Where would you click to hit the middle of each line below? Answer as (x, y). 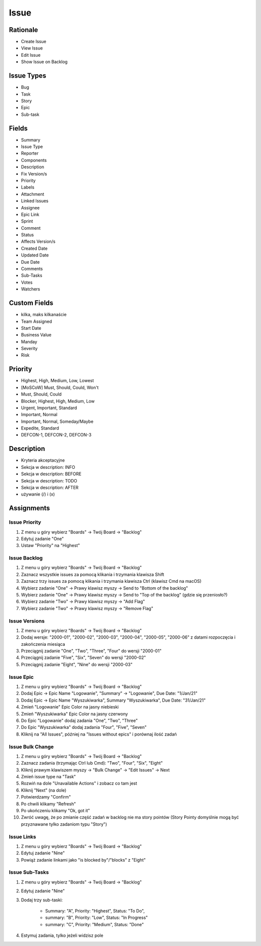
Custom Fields (31, 303)
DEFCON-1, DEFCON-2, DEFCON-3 (56, 435)
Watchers (31, 289)
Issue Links (22, 836)
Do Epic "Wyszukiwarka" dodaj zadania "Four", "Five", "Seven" (84, 727)
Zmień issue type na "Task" (48, 777)
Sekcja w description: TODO (49, 481)
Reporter (30, 153)
